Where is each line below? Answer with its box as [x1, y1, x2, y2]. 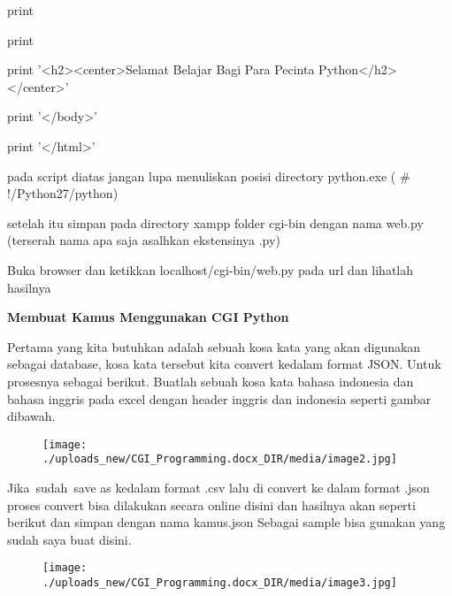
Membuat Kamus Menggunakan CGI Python [7, 308, 289, 326]
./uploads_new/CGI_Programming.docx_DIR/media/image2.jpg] [42, 453, 397, 466]
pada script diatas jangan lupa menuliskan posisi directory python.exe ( [7, 166, 396, 185]
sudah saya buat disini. [7, 530, 132, 548]
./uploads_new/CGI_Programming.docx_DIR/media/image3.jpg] [42, 577, 397, 590]
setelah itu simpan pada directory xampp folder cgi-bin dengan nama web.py [7, 213, 424, 232]
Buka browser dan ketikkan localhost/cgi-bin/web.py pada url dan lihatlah [7, 260, 414, 279]
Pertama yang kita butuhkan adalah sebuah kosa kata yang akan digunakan [7, 337, 421, 355]
